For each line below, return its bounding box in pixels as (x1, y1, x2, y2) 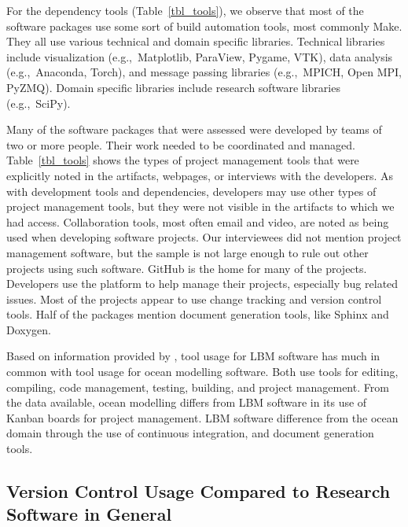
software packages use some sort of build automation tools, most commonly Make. (6, 17, 402, 34)
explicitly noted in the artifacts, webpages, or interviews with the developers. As (6, 167, 394, 183)
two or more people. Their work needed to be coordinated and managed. (6, 136, 355, 153)
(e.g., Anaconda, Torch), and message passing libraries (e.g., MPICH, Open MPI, (6, 64, 402, 80)
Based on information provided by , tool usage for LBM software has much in (6, 348, 380, 364)
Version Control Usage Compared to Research (6, 479, 391, 503)
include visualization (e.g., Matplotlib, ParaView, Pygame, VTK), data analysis (6, 48, 393, 64)
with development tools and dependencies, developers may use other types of (6, 182, 377, 199)
